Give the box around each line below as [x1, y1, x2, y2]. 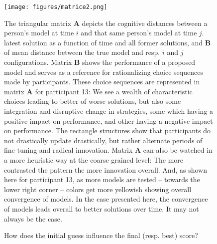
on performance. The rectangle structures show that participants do [4, 125, 211, 136]
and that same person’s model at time [81, 27, 197, 38]
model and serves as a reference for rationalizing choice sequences [4, 66, 203, 77]
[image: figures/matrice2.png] [4, 3, 108, 10]
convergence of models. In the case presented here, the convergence [4, 194, 208, 204]
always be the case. [4, 213, 62, 224]
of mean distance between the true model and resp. [4, 47, 160, 57]
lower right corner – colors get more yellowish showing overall [4, 184, 192, 194]
